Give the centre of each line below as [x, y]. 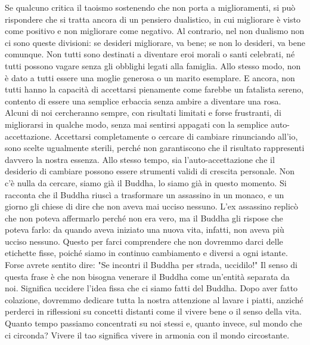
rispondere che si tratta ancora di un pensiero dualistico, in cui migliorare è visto [153, 19]
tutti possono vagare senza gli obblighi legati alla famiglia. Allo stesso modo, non [153, 65]
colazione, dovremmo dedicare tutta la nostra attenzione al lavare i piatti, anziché [154, 299]
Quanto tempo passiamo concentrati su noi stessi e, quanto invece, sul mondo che [154, 323]
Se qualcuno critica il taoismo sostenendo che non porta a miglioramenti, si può [150, 7]
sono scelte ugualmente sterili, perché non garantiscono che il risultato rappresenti [155, 148]
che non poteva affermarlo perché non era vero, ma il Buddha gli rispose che [144, 218]
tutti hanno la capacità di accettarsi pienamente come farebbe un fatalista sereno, [154, 89]
